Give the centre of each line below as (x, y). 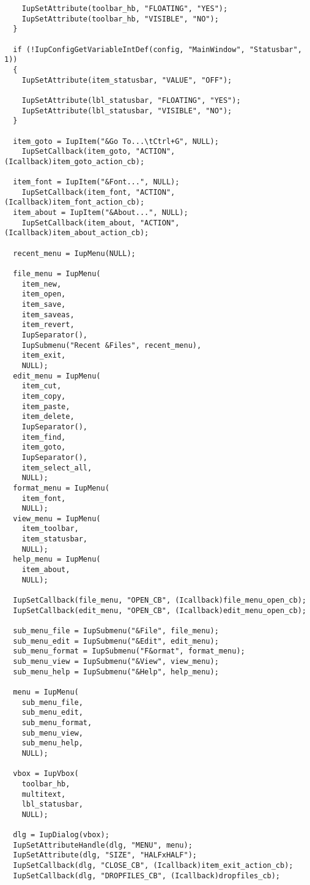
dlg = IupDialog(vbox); (61, 835)
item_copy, (44, 396)
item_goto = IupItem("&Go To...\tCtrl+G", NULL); (116, 141)
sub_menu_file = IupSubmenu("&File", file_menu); (116, 631)
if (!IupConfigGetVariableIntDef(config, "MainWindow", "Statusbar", (157, 49)
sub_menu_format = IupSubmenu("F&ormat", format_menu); (129, 651)
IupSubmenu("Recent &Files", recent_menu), (112, 345)
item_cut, (42, 386)
